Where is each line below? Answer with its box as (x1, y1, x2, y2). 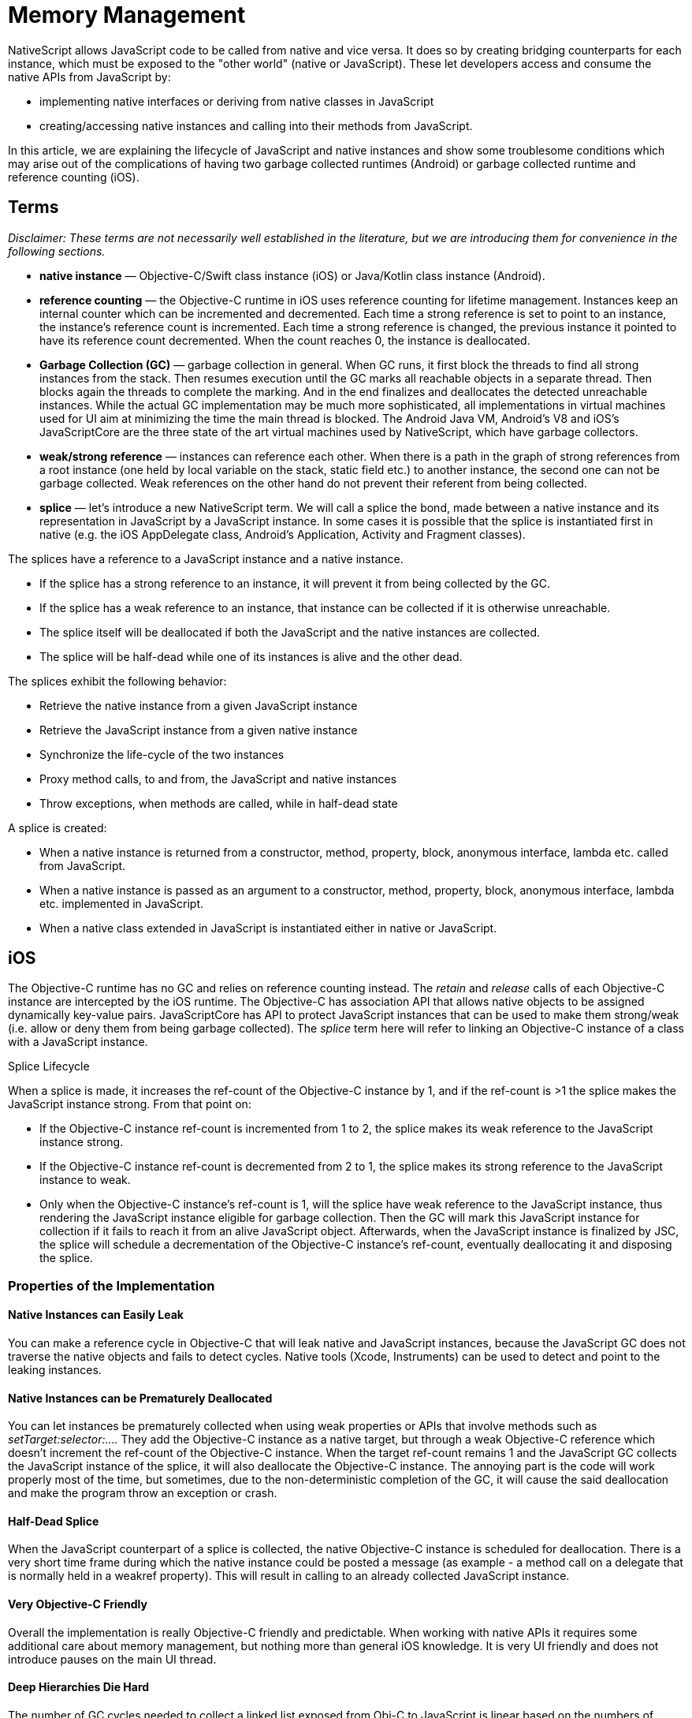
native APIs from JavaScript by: (8, 69, 171, 84)
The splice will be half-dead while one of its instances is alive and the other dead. (39, 649, 463, 663)
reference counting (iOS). (8, 170, 140, 184)
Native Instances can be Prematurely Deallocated (8, 1391, 273, 1405)
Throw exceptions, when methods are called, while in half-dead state (39, 796, 398, 810)
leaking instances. (8, 1363, 102, 1377)
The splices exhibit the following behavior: (8, 674, 227, 688)
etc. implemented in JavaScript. (39, 896, 204, 910)
